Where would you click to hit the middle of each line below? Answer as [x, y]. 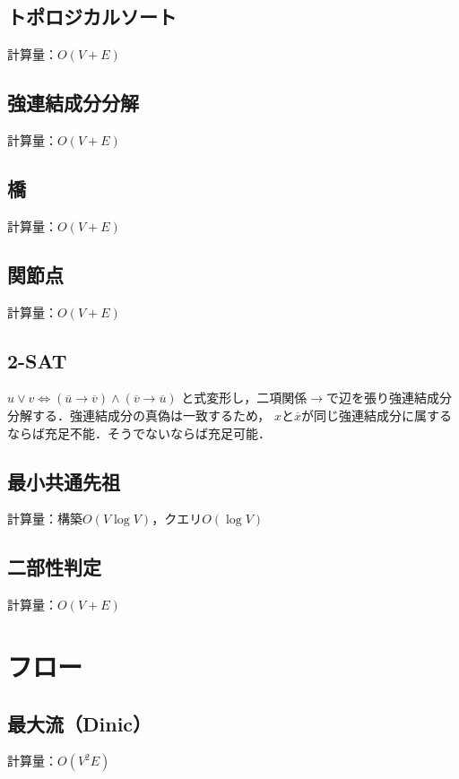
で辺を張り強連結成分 [390, 398]
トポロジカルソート [92, 17]
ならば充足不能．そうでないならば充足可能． [139, 433]
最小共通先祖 [64, 481]
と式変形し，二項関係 [244, 398]
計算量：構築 [45, 519]
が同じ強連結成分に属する [377, 415]
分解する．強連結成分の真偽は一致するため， [139, 415]
